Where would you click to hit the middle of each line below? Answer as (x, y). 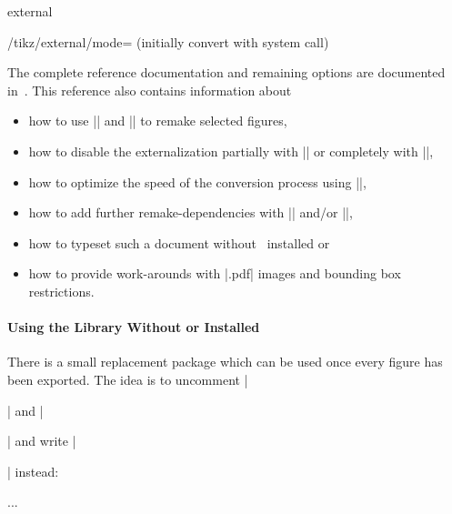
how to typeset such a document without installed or (179, 242)
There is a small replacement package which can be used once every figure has (225, 362)
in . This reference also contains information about (150, 90)
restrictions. (61, 291)
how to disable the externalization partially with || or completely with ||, (231, 151)
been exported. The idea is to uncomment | (128, 379)
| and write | (42, 441)
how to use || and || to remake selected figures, (158, 121)
